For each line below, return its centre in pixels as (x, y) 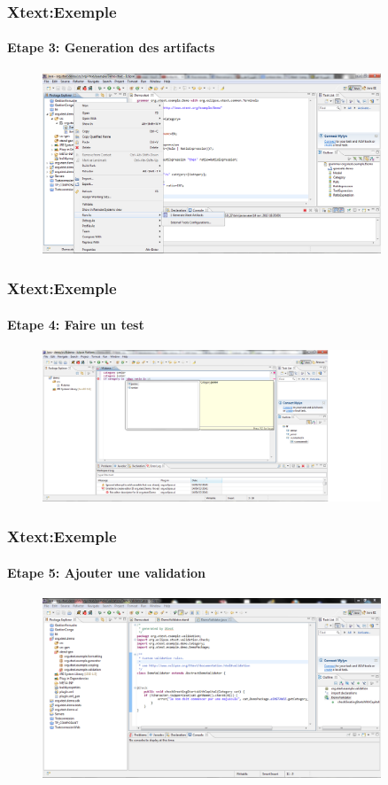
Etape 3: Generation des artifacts (111, 47)
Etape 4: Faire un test (76, 324)
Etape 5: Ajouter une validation (106, 572)
